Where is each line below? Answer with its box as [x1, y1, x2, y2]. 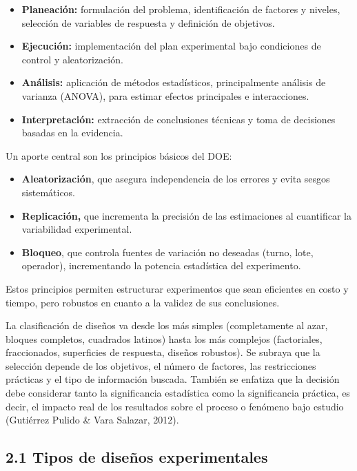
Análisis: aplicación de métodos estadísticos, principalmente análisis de [21, 75, 326, 90]
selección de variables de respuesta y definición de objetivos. [21, 15, 275, 30]
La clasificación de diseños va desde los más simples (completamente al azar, [6, 318, 328, 333]
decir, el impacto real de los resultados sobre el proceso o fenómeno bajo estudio [6, 399, 344, 413]
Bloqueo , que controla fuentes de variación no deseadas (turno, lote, [21, 244, 314, 259]
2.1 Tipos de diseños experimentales [6, 446, 268, 468]
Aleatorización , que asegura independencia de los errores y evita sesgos [21, 171, 330, 186]
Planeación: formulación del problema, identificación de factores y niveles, [21, 2, 340, 16]
